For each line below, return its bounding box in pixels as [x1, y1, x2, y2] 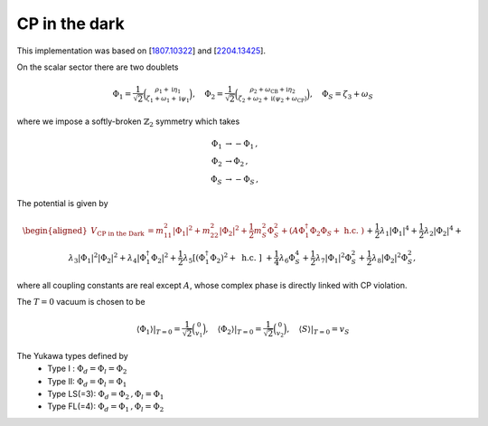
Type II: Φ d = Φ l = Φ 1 [47, 375, 127, 389]
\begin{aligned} [22, 225, 88, 235]
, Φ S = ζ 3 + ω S [309, 89, 374, 101]
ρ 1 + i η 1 [155, 86, 182, 95]
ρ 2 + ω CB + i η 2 [249, 86, 296, 95]
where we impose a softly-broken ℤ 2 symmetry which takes [16, 116, 240, 128]
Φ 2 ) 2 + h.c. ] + [210, 251, 273, 265]
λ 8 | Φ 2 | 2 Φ [371, 251, 408, 265]
